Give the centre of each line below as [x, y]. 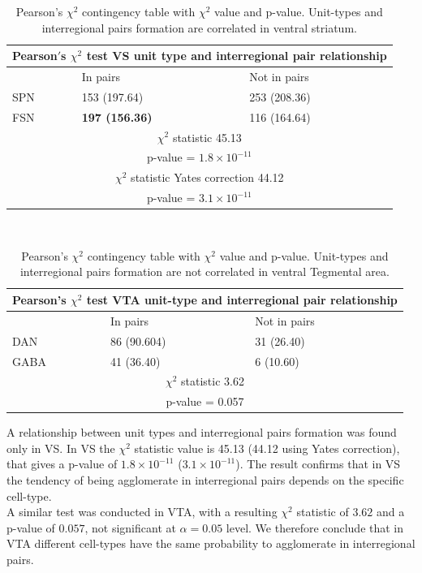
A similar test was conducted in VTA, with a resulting [142, 512]
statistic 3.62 [212, 381]
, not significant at [130, 527]
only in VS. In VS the [61, 448]
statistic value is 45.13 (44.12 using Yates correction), [267, 448]
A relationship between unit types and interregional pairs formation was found [202, 432]
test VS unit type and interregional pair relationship [237, 56]
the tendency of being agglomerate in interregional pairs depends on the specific [205, 480]
